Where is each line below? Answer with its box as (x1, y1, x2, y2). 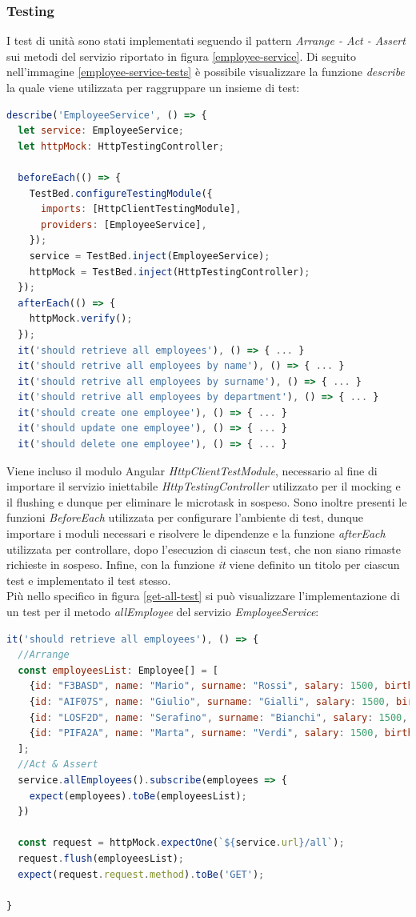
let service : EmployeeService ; (18, 125, 184, 137)
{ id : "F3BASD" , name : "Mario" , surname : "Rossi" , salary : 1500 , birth (29, 680, 414, 692)
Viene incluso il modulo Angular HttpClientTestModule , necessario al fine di (6, 462, 378, 479)
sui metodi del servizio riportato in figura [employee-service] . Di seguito (6, 47, 357, 64)
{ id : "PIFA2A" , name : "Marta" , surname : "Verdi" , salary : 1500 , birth (29, 727, 414, 739)
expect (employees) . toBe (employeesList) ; (29, 790, 247, 802)
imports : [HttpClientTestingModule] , (40, 203, 242, 215)
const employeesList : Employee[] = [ (18, 664, 218, 676)
